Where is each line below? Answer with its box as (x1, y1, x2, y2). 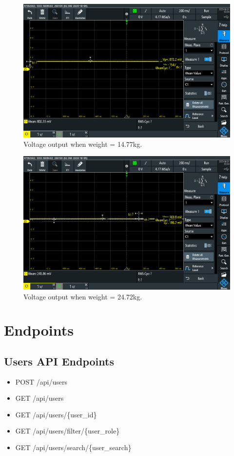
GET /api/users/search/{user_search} (15, 442, 132, 453)
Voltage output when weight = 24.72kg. (23, 291, 142, 301)
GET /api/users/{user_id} (15, 409, 97, 419)
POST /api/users (15, 376, 67, 387)
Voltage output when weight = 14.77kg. (23, 139, 142, 149)
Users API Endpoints (4, 353, 114, 368)
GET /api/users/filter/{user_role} (15, 426, 120, 436)
